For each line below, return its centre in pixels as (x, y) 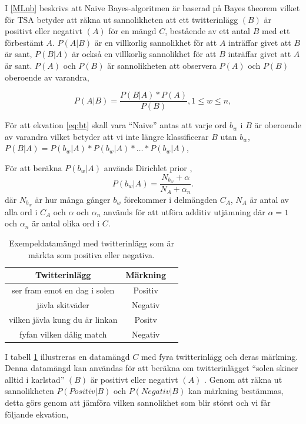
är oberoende (278, 125)
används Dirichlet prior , (148, 168)
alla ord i (21, 211)
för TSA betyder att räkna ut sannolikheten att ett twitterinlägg (122, 19)
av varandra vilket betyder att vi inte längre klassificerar (107, 136)
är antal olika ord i (66, 223)
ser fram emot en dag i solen (63, 290)
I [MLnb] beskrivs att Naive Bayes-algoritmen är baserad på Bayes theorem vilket (152, 8)
